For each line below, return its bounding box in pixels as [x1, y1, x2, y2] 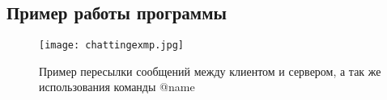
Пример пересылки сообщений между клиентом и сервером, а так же [39, 62, 381, 79]
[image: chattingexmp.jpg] [39, 40, 184, 52]
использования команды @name [39, 78, 195, 95]
